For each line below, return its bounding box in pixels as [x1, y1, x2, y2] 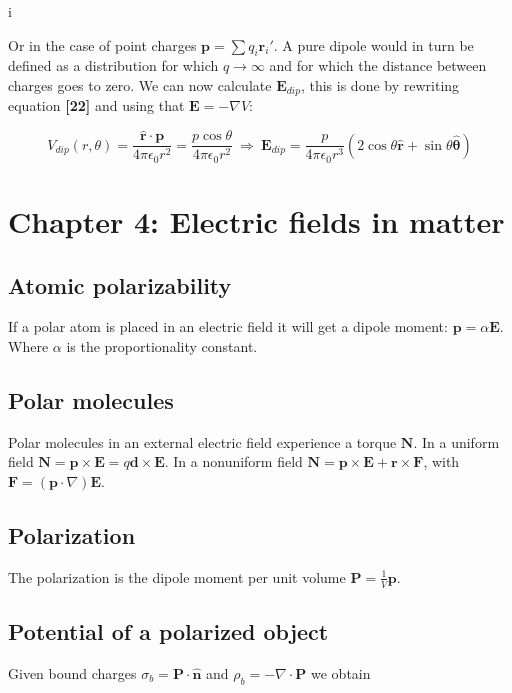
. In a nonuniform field [164, 451, 303, 472]
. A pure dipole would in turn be [273, 34, 474, 55]
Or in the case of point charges [8, 34, 197, 55]
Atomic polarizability [8, 269, 232, 300]
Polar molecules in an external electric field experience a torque [8, 431, 397, 452]
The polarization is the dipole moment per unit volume [8, 566, 346, 587]
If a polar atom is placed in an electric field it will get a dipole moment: [8, 316, 448, 337]
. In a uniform [413, 431, 500, 452]
